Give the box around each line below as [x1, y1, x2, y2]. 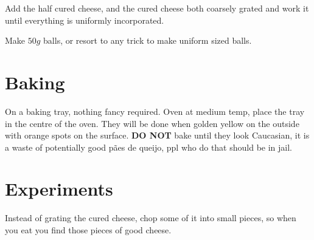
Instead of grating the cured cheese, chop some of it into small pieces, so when [5, 211, 296, 224]
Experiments [5, 176, 113, 201]
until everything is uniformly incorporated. [5, 13, 164, 26]
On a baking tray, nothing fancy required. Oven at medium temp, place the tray [5, 105, 305, 117]
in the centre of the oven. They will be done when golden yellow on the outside [5, 117, 299, 129]
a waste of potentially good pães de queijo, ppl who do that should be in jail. [5, 140, 292, 153]
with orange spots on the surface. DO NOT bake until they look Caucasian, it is [5, 129, 310, 142]
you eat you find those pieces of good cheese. [5, 224, 172, 236]
